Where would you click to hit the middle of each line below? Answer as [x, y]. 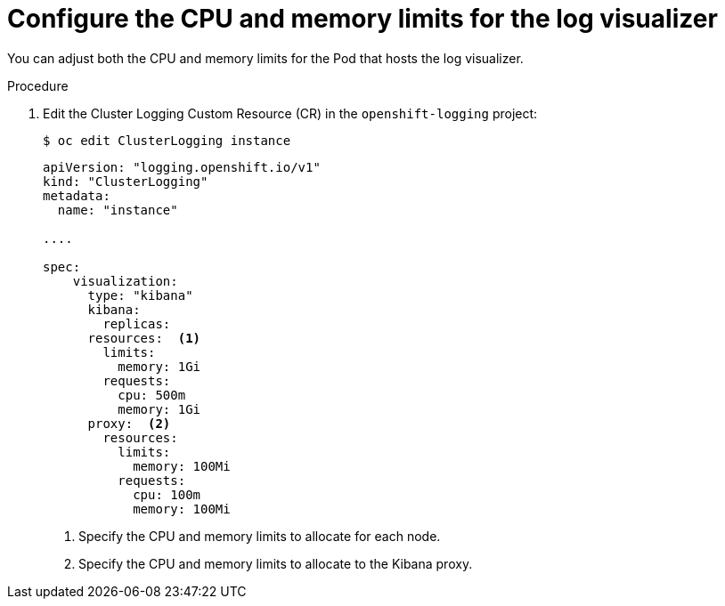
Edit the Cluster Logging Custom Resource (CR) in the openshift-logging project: [290, 113]
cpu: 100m [167, 494]
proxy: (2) [129, 423]
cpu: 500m [152, 395]
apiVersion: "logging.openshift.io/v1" [182, 167]
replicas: [137, 323]
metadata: [77, 195]
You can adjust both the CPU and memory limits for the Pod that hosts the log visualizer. [265, 58]
